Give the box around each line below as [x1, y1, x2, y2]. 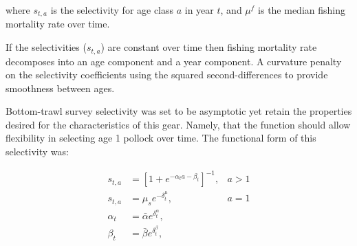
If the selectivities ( [6, 40, 87, 54]
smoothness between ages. [6, 80, 115, 95]
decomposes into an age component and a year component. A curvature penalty [6, 54, 342, 68]
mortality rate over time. [6, 16, 110, 31]
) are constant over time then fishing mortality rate [100, 40, 317, 54]
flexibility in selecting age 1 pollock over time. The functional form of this [6, 131, 316, 145]
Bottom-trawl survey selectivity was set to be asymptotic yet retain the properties [6, 104, 352, 118]
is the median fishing [258, 3, 346, 16]
